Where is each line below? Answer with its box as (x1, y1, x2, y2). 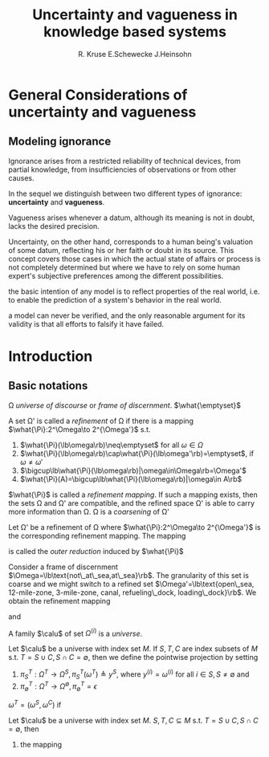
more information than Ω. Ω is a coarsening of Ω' (8, 507, 170, 516)
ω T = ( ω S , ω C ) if (8, 698, 62, 710)
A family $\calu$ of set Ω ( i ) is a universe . (8, 627, 143, 638)
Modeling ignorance (8, 135, 112, 149)
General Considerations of (8, 86, 188, 104)
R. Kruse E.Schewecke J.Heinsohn (78, 49, 192, 59)
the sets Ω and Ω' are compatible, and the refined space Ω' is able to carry (8, 498, 255, 507)
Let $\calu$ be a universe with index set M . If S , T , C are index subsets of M (8, 644, 259, 653)
